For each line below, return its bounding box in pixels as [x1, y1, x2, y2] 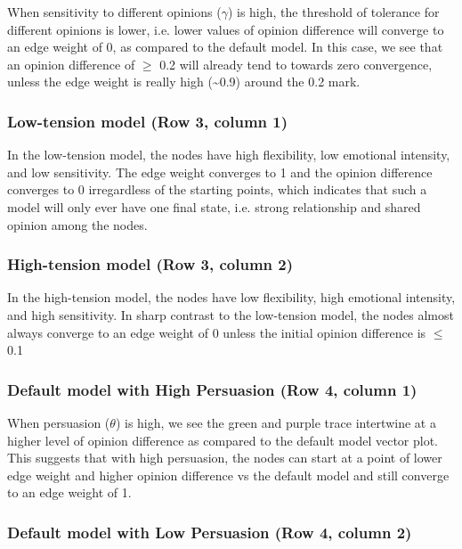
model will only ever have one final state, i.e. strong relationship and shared [7, 197, 421, 216]
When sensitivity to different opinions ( [7, 3, 222, 20]
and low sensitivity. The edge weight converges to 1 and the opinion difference [7, 162, 433, 181]
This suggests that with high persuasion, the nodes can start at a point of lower [7, 448, 442, 467]
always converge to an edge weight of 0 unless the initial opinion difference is [7, 323, 426, 341]
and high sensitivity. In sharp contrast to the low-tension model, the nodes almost [7, 305, 454, 324]
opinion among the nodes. [7, 215, 148, 234]
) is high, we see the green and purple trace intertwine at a [115, 413, 436, 431]
